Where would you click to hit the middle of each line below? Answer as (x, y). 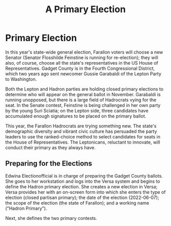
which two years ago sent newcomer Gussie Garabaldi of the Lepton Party (83, 74)
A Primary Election (85, 9)
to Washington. (21, 79)
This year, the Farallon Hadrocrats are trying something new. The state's (81, 126)
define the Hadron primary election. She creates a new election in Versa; (81, 186)
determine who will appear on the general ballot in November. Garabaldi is (83, 94)
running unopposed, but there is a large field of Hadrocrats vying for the (81, 100)
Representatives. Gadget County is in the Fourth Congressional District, (80, 68)
